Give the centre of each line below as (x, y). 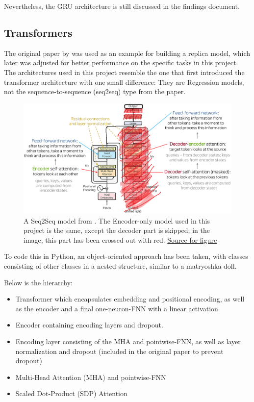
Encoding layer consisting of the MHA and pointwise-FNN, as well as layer (128, 341)
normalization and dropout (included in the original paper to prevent (119, 351)
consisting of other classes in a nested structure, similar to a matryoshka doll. (120, 265)
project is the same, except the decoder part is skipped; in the (117, 230)
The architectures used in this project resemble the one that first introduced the (124, 72)
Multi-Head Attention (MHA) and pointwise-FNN (91, 377)
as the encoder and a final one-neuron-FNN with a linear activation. (118, 308)
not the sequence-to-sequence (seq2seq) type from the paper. (95, 91)
